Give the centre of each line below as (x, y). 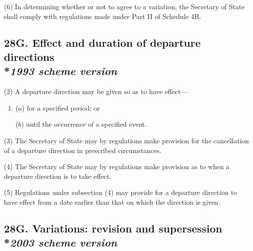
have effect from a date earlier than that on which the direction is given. (112, 202)
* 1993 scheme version (61, 71)
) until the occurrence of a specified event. (84, 124)
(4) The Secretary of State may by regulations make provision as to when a (117, 166)
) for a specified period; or (61, 107)
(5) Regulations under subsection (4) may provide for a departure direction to (121, 192)
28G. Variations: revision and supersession (113, 228)
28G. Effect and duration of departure (102, 42)
